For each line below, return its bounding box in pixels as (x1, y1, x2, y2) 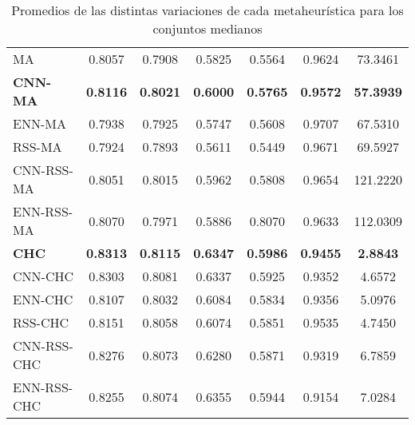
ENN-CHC (13, 290, 73, 308)
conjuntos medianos (152, 19, 263, 38)
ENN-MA (13, 114, 66, 133)
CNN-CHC (13, 267, 73, 285)
